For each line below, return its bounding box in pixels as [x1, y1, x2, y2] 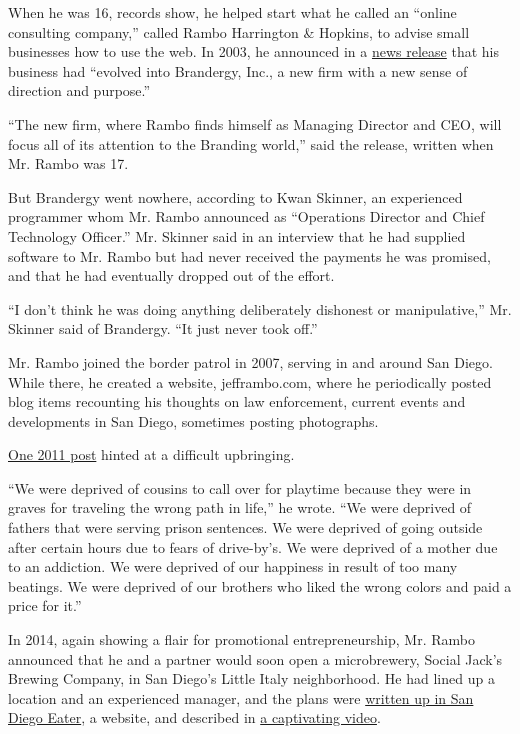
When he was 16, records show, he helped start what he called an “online [8, 2, 457, 22]
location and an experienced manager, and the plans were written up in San [8, 687, 474, 708]
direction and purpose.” [8, 80, 151, 101]
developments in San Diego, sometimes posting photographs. [8, 410, 379, 431]
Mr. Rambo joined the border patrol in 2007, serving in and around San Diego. [8, 351, 493, 372]
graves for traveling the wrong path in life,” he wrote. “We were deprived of [8, 497, 472, 518]
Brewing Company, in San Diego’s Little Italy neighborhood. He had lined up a [8, 668, 495, 689]
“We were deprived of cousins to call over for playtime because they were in [8, 477, 472, 498]
